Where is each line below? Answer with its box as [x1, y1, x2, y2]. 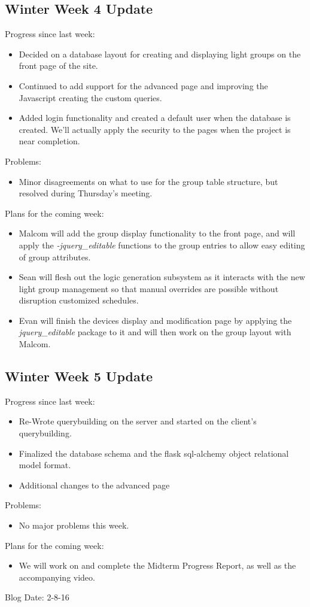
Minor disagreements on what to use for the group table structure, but [19, 175, 278, 187]
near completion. [19, 135, 80, 147]
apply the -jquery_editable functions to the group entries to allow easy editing [19, 238, 305, 251]
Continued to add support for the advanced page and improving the [19, 79, 268, 92]
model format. [19, 459, 71, 471]
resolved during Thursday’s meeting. [19, 187, 153, 199]
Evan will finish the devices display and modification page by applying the [19, 314, 292, 326]
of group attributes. [19, 250, 91, 263]
